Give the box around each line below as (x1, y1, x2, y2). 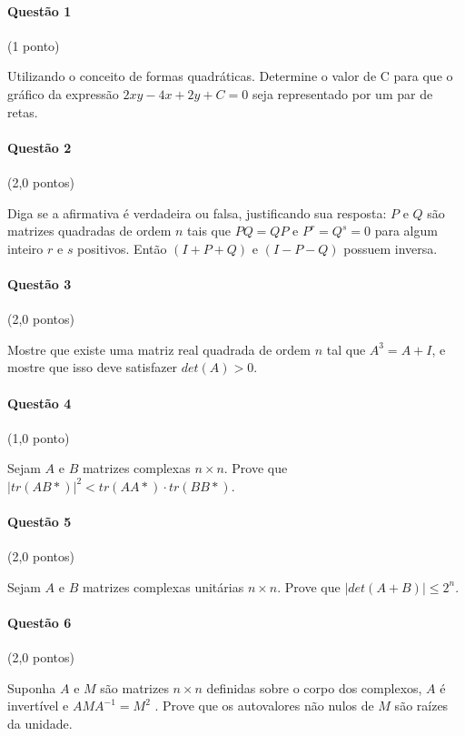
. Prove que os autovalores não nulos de (154, 696, 374, 715)
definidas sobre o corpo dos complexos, (206, 678, 422, 697)
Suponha (7, 678, 56, 697)
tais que (187, 221, 231, 240)
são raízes (394, 696, 449, 715)
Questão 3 (7, 274, 72, 293)
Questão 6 (7, 613, 72, 632)
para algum (374, 221, 438, 240)
